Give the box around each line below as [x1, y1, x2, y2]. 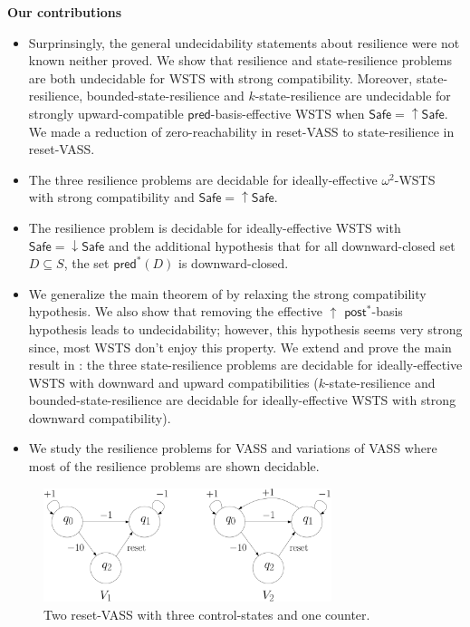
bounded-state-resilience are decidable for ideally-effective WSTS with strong [28, 391, 456, 410]
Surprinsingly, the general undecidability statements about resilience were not [28, 33, 460, 52]
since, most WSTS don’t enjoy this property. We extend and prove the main [28, 337, 452, 356]
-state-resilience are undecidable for [254, 86, 451, 105]
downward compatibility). [28, 408, 171, 427]
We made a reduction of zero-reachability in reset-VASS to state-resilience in [28, 121, 455, 140]
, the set [63, 254, 110, 273]
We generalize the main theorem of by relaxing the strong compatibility [28, 284, 427, 303]
